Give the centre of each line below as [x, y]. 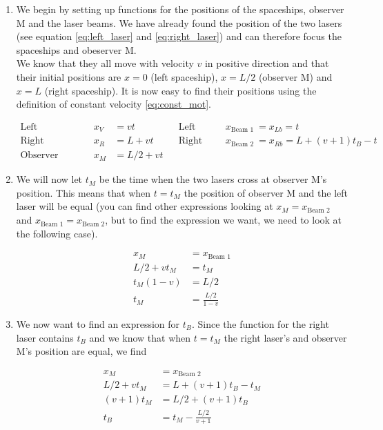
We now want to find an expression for [98, 323]
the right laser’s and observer [285, 337]
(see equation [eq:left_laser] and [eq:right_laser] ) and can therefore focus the [179, 36]
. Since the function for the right [261, 323]
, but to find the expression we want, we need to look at [224, 220]
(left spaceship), [184, 76]
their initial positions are [69, 76]
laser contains [45, 337]
